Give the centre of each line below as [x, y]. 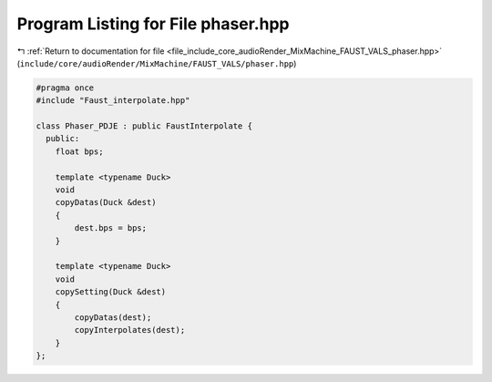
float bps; [79, 151]
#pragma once [65, 88]
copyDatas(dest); [113, 317]
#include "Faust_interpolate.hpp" [113, 101]
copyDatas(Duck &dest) [106, 202]
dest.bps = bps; [111, 228]
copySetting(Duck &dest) [111, 292]
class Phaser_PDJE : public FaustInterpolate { [144, 126]
